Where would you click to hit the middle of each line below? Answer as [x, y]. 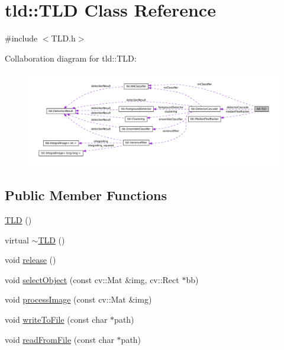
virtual [17, 240]
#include [21, 38]
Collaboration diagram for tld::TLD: [71, 58]
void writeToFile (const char [56, 320]
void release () [30, 260]
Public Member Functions [86, 195]
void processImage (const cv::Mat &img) [78, 299]
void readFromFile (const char [59, 339]
